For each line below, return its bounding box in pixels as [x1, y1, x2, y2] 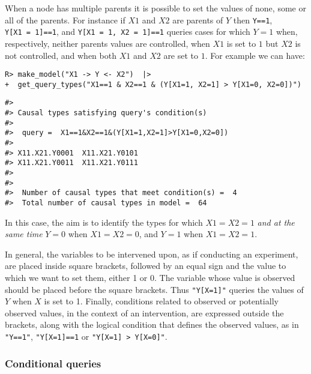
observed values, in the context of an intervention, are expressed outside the [5, 306, 284, 319]
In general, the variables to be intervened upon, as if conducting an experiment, [5, 247, 298, 260]
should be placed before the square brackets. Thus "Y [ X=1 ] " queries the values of [5, 283, 304, 295]
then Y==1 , [233, 13, 273, 26]
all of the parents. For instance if [5, 13, 125, 26]
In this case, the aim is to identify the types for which [5, 216, 203, 228]
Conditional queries [5, 355, 101, 370]
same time [5, 228, 43, 240]
